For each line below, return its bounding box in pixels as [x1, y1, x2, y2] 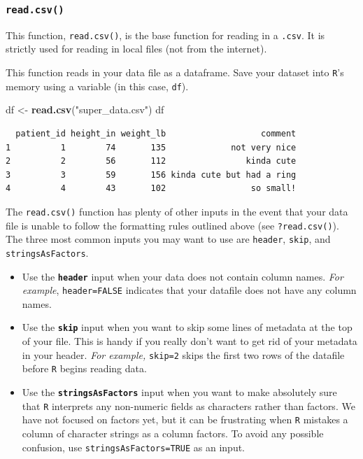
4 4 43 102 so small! [6, 183, 297, 194]
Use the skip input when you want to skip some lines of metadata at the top [22, 320, 353, 334]
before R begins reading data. [22, 361, 147, 376]
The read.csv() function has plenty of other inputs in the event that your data [6, 204, 348, 218]
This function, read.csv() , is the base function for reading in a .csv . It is [6, 27, 325, 42]
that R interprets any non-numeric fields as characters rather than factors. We [22, 398, 355, 413]
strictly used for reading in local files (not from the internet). [6, 41, 267, 56]
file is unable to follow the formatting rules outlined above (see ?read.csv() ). [6, 218, 339, 232]
